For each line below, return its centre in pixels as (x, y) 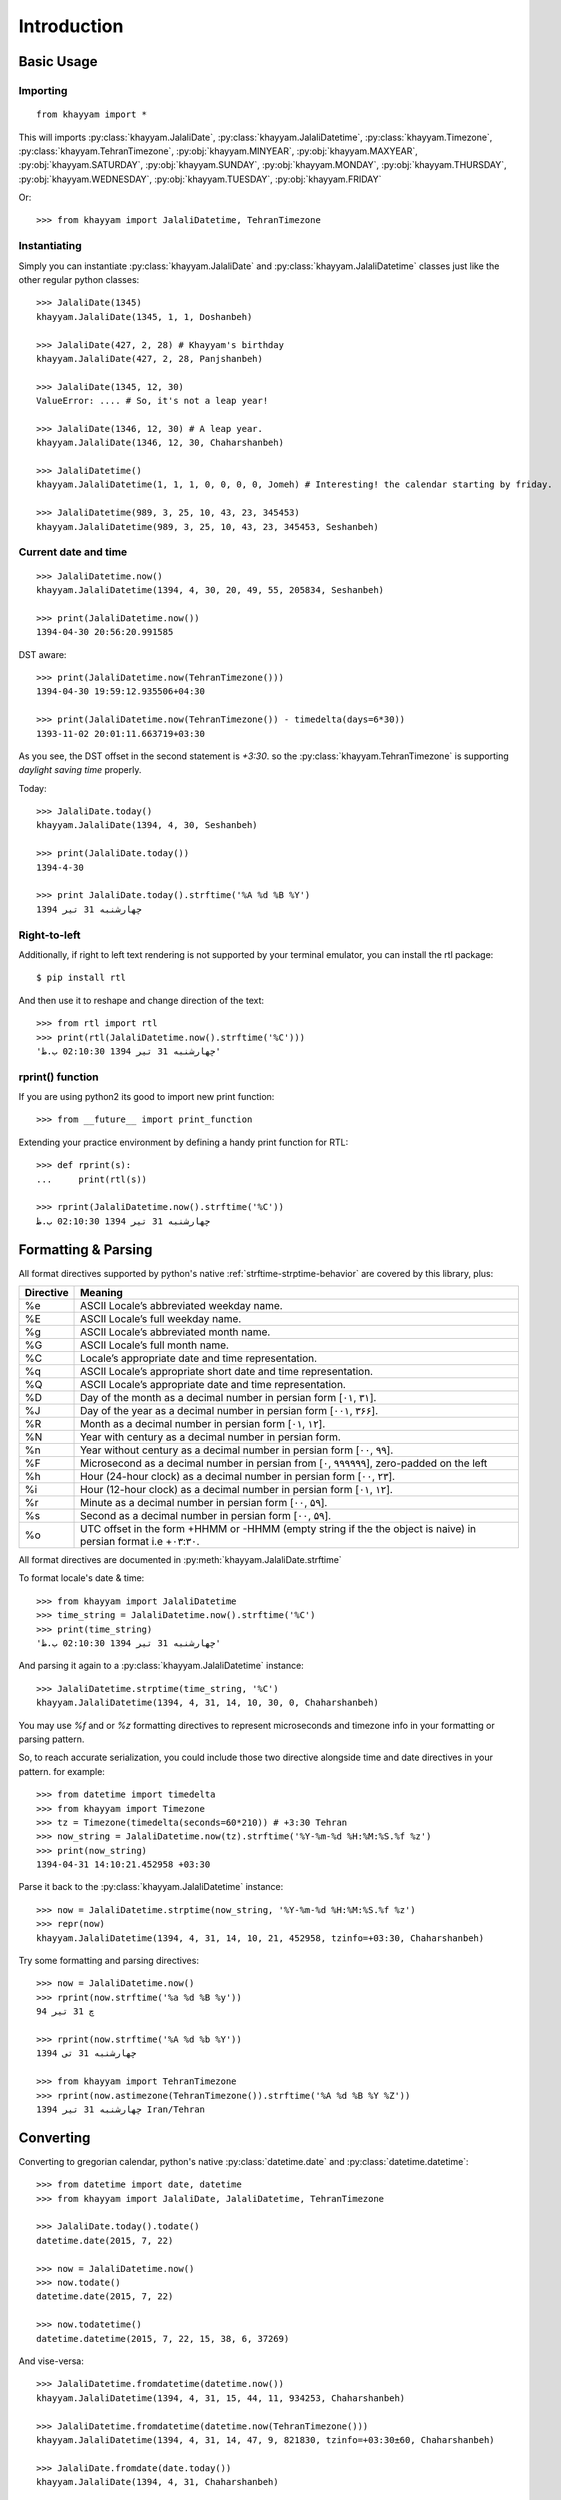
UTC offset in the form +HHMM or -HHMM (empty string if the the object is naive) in (278, 1529)
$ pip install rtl (81, 978)
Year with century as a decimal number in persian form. (211, 1437)
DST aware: (42, 654)
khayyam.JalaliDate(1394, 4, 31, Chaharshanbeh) (157, 2482)
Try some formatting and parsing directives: (109, 1961)
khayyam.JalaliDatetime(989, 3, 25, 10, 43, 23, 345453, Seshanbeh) (207, 526)
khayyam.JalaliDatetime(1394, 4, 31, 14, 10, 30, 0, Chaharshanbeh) (207, 1703)
